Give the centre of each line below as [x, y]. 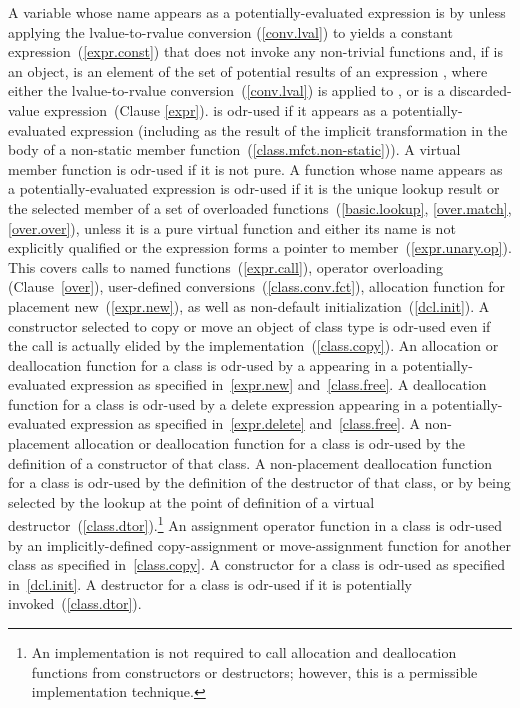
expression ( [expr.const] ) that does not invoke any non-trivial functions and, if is [255, 51]
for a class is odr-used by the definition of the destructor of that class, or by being [259, 482]
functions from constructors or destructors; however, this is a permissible [254, 671]
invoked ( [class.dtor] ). [75, 603]
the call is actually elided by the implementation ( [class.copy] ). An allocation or [253, 345]
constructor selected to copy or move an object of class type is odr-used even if [249, 325]
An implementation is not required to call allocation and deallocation [244, 652]
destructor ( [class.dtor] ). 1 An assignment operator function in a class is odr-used [255, 524]
